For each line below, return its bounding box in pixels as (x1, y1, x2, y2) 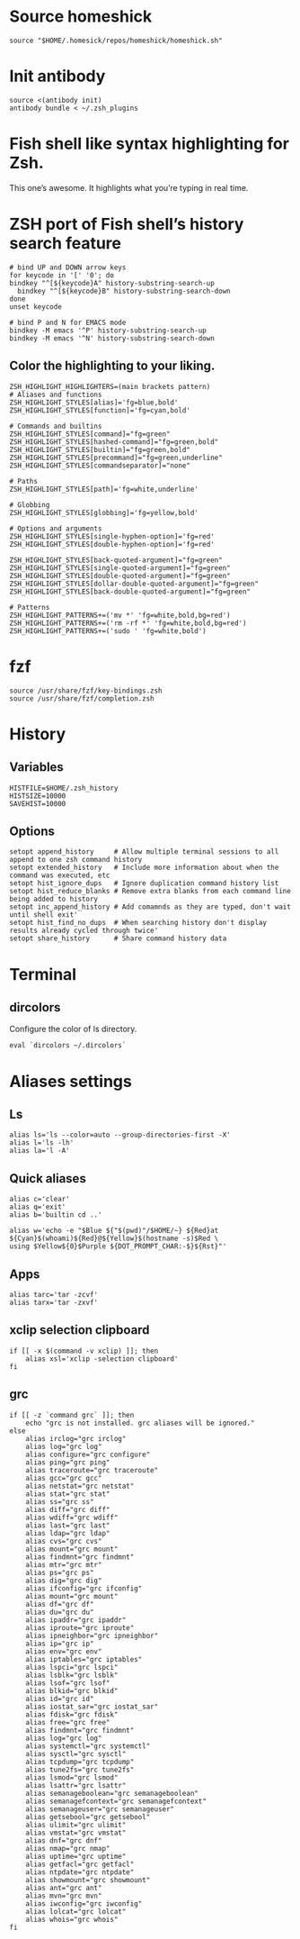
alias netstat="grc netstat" (25, 1481, 135, 1490)
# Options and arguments (9, 524, 102, 533)
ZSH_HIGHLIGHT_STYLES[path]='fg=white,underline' (9, 485, 199, 494)
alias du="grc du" (25, 1608, 94, 1617)
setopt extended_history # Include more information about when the (9, 863, 279, 873)
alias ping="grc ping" (25, 1457, 110, 1467)
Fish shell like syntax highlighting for (9, 133, 290, 154)
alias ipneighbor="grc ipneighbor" (25, 1631, 159, 1640)
